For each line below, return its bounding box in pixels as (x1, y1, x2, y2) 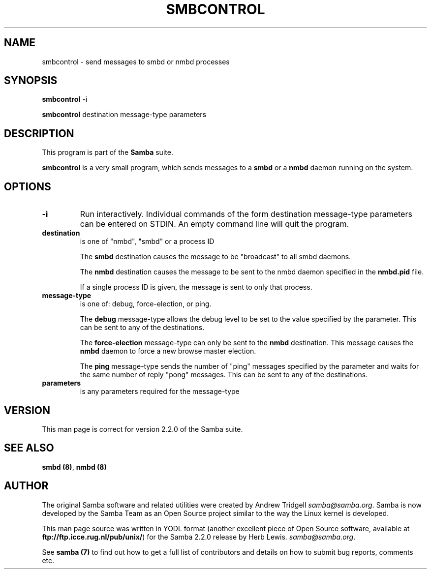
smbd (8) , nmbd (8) (42, 462, 107, 471)
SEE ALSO (4, 442, 54, 454)
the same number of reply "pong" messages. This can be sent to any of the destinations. (80, 370, 368, 379)
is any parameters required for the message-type (80, 387, 240, 396)
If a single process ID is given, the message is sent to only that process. (80, 283, 312, 292)
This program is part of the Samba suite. (42, 148, 173, 157)
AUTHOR (4, 480, 49, 492)
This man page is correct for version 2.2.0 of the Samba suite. (42, 424, 243, 433)
